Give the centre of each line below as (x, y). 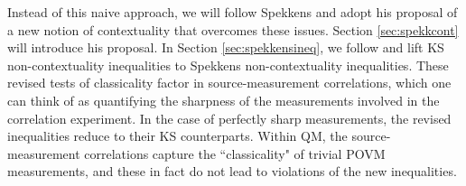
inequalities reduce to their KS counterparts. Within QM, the (177, 136)
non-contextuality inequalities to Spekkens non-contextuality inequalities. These (228, 65)
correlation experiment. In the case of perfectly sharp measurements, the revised (229, 118)
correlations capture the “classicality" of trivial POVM (235, 153)
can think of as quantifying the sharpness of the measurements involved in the (224, 100)
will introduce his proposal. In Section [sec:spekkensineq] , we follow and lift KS (226, 47)
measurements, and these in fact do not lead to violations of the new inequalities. (232, 171)
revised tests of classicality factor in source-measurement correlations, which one (229, 83)
